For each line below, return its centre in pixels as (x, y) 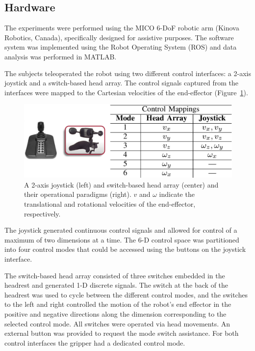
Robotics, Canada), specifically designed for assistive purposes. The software (119, 37)
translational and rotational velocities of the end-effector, (110, 204)
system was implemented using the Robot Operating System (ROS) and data (121, 47)
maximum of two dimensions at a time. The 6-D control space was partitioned (122, 239)
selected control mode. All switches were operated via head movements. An (117, 323)
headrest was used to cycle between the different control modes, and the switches (126, 294)
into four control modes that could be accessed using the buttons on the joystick (125, 249)
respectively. (42, 213)
